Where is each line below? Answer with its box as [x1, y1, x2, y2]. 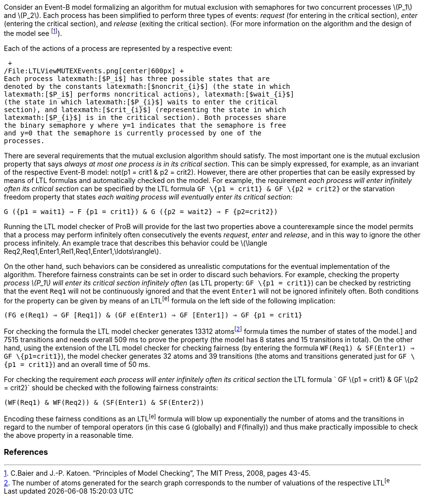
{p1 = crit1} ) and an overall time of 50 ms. [4, 360, 150, 368]
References [4, 447, 48, 457]
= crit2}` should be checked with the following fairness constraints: [4, 383, 218, 392]
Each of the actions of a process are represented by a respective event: [4, 44, 233, 52]
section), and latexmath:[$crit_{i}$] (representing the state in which [4, 105, 286, 114]
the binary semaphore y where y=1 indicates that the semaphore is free [4, 121, 286, 129]
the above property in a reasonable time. [4, 431, 134, 439]
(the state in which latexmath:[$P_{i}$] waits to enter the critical [4, 98, 278, 106]
